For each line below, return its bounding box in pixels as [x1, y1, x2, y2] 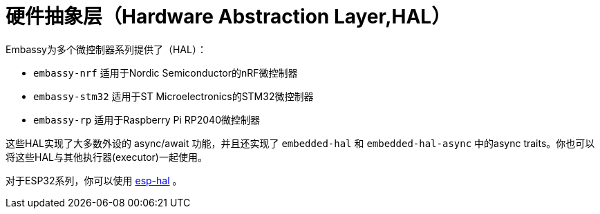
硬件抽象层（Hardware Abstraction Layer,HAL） [6, 5, 451, 28]
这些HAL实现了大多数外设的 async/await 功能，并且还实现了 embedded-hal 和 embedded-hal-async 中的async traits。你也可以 [6, 137, 595, 149]
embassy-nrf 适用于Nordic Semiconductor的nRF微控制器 [33, 66, 298, 79]
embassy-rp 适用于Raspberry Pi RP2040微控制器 [33, 113, 260, 126]
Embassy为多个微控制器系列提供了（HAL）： [6, 43, 207, 55]
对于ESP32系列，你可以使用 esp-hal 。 [6, 174, 182, 186]
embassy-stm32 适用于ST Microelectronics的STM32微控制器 [33, 90, 314, 102]
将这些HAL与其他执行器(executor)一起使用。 [6, 150, 207, 163]
